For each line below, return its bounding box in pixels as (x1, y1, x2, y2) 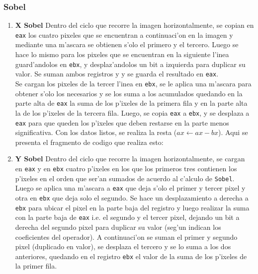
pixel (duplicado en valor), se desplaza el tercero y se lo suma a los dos (15, 241, 231, 252)
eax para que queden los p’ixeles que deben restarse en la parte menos (15, 117, 229, 128)
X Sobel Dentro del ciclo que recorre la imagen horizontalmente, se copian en (15, 20, 254, 30)
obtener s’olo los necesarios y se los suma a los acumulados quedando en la (15, 88, 243, 98)
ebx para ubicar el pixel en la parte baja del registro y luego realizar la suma (15, 202, 250, 212)
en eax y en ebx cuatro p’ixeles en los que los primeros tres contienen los (15, 163, 237, 173)
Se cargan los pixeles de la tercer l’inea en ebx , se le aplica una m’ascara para (15, 78, 252, 88)
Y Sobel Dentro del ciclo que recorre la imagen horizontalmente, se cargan (15, 153, 245, 164)
